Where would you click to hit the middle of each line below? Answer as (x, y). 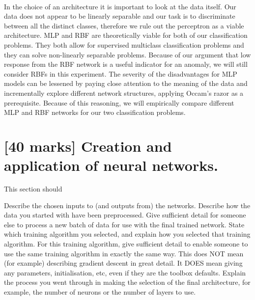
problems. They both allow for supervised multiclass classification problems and (124, 44)
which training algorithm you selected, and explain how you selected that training (127, 234)
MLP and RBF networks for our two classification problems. (95, 112)
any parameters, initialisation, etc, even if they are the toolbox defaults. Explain (125, 272)
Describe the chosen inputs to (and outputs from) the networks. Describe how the (127, 205)
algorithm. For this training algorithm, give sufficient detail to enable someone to (126, 244)
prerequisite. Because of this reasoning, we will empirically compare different (119, 102)
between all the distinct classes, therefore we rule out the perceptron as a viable (124, 25)
